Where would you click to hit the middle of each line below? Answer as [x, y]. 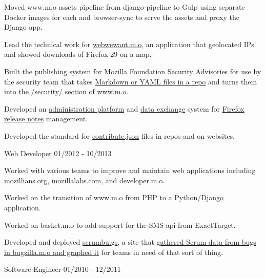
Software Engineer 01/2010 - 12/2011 [63, 269]
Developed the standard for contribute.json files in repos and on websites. [120, 135]
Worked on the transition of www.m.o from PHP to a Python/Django [114, 197]
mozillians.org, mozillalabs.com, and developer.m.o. [85, 180]
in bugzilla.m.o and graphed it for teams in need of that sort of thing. [114, 252]
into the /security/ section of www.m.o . [66, 91]
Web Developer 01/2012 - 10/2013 [58, 153]
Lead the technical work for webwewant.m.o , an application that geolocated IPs [129, 44]
